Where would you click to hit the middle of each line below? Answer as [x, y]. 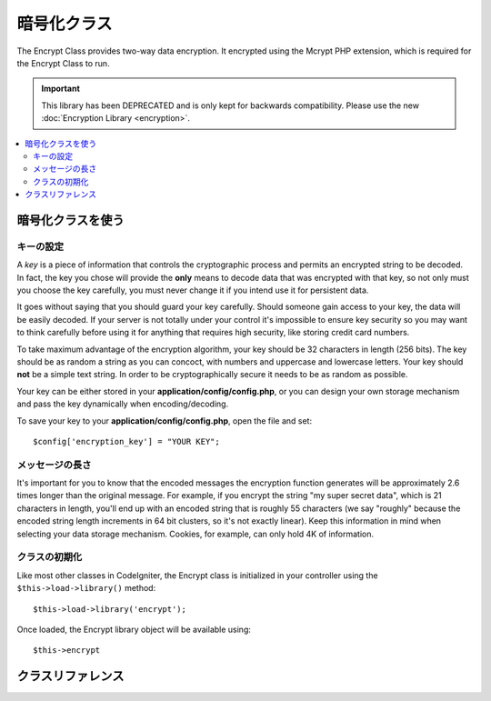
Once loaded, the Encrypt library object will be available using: [134, 629]
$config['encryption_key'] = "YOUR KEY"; [126, 441]
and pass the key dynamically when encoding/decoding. [123, 404]
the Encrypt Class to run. [63, 63]
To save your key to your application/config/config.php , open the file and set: [165, 421]
